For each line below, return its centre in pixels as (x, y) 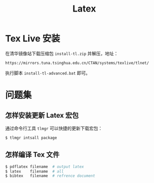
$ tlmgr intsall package (31, 138)
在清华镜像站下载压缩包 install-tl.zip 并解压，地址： (62, 53)
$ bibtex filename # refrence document (50, 176)
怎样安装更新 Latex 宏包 (42, 115)
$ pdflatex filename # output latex (45, 166)
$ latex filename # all (35, 171)
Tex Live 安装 (33, 39)
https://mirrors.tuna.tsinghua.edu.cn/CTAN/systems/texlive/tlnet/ (77, 63)
